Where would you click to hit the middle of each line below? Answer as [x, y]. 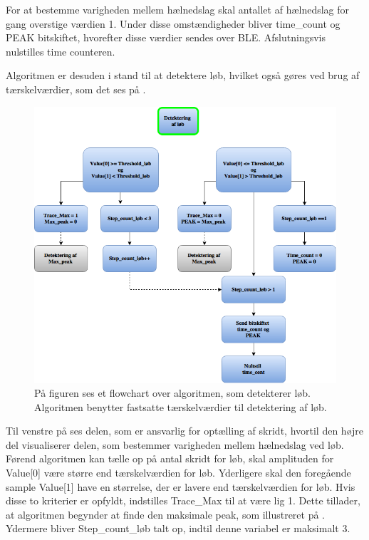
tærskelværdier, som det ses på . [76, 89]
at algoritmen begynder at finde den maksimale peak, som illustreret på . [165, 514]
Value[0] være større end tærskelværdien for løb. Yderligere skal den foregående [178, 473]
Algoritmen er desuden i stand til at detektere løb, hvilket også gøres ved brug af [183, 75]
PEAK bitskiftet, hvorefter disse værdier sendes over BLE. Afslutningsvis [166, 37]
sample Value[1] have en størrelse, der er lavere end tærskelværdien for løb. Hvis [181, 486]
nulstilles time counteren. [61, 51]
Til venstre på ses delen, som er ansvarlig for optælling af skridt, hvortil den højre [185, 431]
